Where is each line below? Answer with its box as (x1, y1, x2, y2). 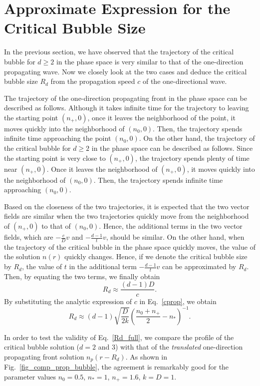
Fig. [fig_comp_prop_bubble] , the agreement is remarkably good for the (4, 362, 229, 372)
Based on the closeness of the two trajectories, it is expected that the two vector (4, 201, 250, 211)
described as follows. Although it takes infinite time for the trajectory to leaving (4, 102, 249, 113)
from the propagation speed (50, 76, 135, 86)
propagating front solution (4, 351, 84, 362)
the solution (4, 251, 40, 262)
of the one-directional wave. (142, 76, 227, 86)
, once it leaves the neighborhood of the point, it (87, 112, 236, 122)
